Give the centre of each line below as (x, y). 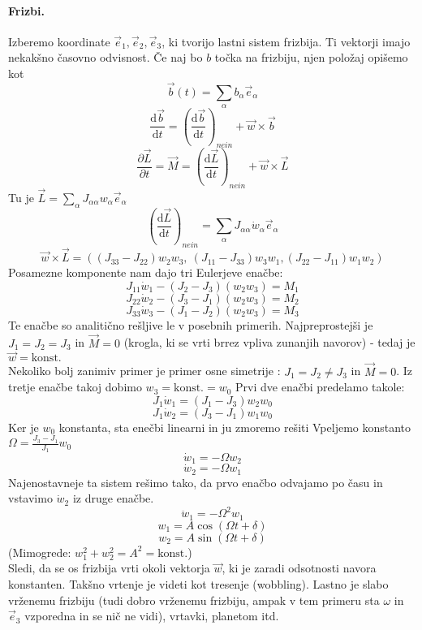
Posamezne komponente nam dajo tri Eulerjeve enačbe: (146, 272)
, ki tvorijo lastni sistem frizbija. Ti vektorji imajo (286, 41)
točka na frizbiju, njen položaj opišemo (311, 57)
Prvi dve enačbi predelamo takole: (320, 387)
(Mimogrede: (40, 552)
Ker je (24, 427)
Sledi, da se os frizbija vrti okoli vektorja (109, 568)
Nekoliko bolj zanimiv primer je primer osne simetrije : (144, 371)
